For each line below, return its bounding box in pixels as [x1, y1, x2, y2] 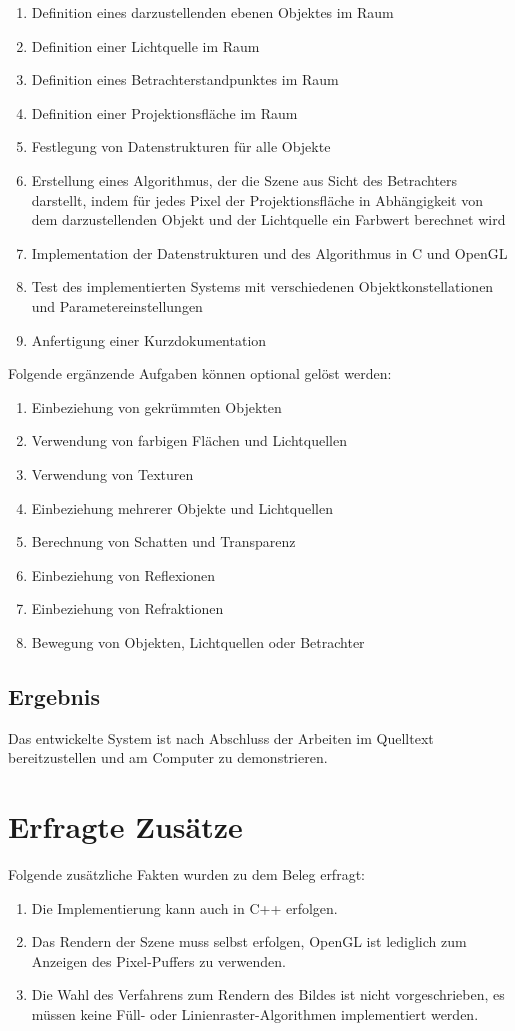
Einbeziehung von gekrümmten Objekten [31, 396, 282, 417]
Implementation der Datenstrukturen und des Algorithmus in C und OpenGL [31, 242, 508, 263]
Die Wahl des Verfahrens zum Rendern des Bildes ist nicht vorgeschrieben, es [31, 984, 505, 1005]
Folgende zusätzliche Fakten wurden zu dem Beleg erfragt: [8, 863, 365, 884]
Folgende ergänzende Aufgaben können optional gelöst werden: [8, 363, 392, 384]
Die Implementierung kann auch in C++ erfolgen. [31, 897, 338, 918]
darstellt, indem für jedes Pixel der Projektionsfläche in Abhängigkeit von [31, 189, 483, 210]
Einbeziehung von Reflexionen [31, 564, 215, 585]
